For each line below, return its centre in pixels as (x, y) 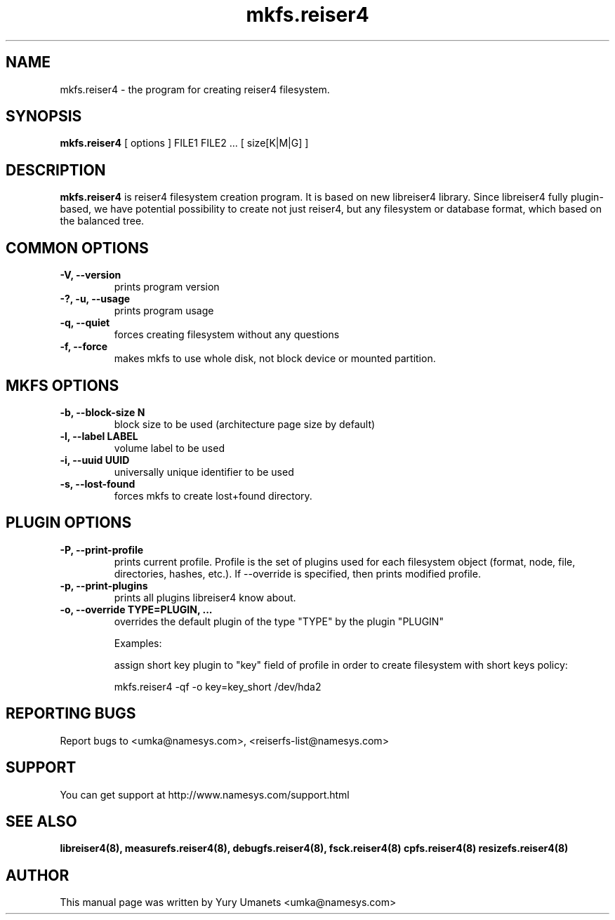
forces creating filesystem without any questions (227, 335)
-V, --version (91, 275)
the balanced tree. (102, 221)
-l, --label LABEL (99, 436)
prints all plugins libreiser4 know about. (205, 597)
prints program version (167, 287)
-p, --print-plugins (104, 585)
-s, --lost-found (98, 484)
